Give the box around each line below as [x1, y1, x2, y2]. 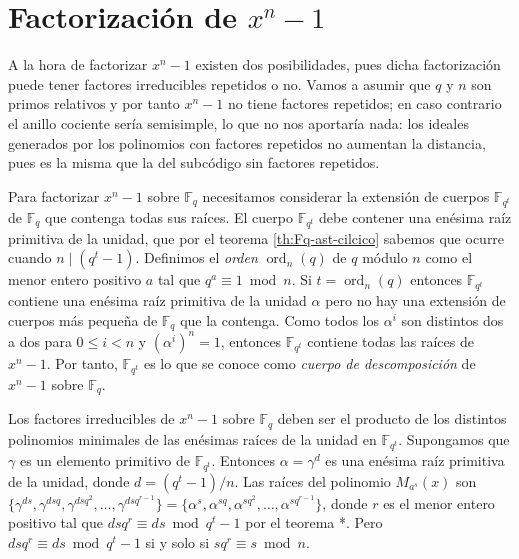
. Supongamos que [398, 428, 510, 449]
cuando [8, 247, 52, 268]
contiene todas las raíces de [307, 330, 474, 351]
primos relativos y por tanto [8, 93, 180, 114]
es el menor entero [383, 492, 495, 513]
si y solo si [145, 532, 210, 553]
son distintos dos [401, 309, 504, 330]
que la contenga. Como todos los [180, 309, 380, 330]
